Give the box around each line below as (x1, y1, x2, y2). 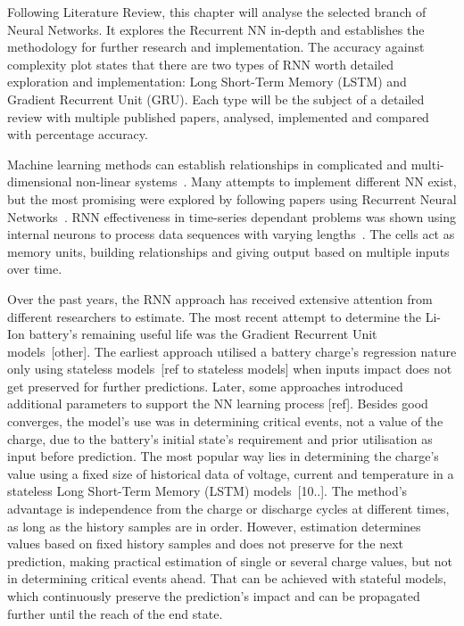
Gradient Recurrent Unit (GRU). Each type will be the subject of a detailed (7, 89, 425, 108)
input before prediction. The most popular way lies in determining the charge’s (7, 447, 439, 465)
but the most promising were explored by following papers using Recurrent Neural (7, 189, 457, 208)
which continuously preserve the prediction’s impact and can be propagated (7, 587, 420, 605)
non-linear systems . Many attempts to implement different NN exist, (76, 172, 457, 191)
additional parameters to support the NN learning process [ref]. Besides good (7, 394, 428, 413)
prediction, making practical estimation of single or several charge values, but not (7, 551, 453, 570)
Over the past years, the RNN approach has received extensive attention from (7, 289, 433, 308)
